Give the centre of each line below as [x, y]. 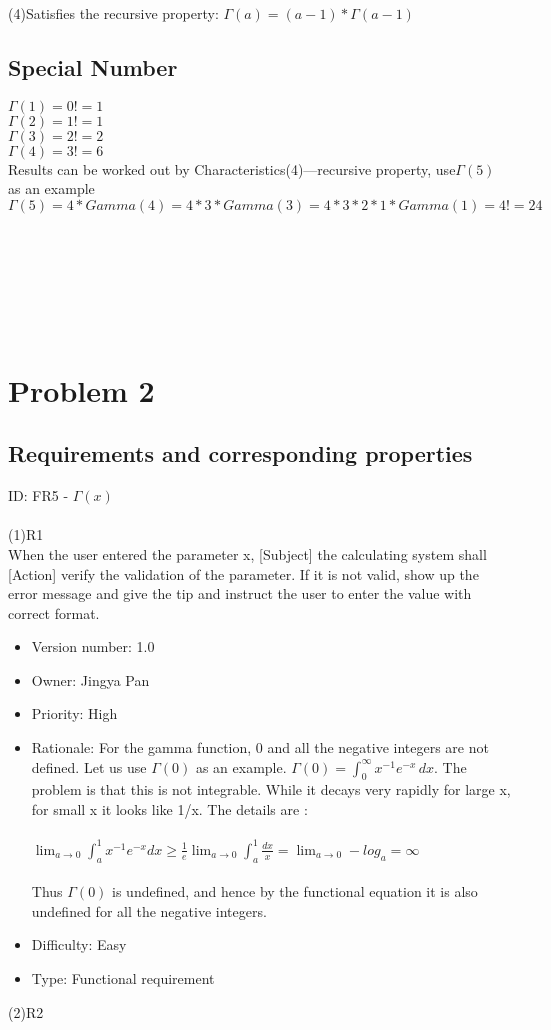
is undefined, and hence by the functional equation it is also [295, 891]
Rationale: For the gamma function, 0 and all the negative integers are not [260, 747]
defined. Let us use [89, 766]
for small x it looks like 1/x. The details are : [169, 809]
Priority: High [74, 713]
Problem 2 [81, 389]
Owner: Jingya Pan [90, 679]
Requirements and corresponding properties [240, 453]
